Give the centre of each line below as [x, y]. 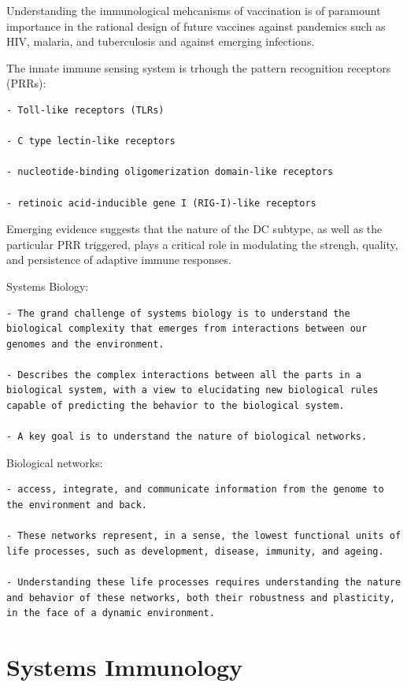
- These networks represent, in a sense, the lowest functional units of [204, 536]
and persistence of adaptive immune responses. [119, 260]
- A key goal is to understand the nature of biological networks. [187, 437]
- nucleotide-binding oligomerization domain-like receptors [170, 172]
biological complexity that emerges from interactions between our [187, 329]
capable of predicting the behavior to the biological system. [176, 406]
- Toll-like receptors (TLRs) [85, 110]
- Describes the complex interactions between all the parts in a [184, 375]
